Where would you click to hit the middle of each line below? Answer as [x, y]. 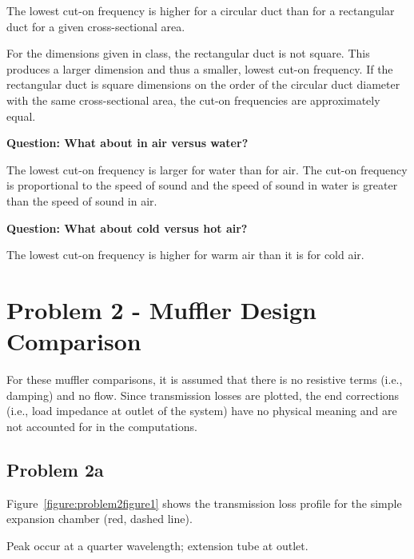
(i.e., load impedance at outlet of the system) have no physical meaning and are [202, 411]
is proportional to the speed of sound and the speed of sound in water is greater [202, 185]
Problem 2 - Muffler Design [161, 309]
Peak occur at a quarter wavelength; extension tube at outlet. [157, 545]
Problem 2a [55, 469]
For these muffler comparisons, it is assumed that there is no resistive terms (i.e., [205, 379]
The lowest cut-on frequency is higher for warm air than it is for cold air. [185, 255]
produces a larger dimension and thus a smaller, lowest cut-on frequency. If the [200, 68]
